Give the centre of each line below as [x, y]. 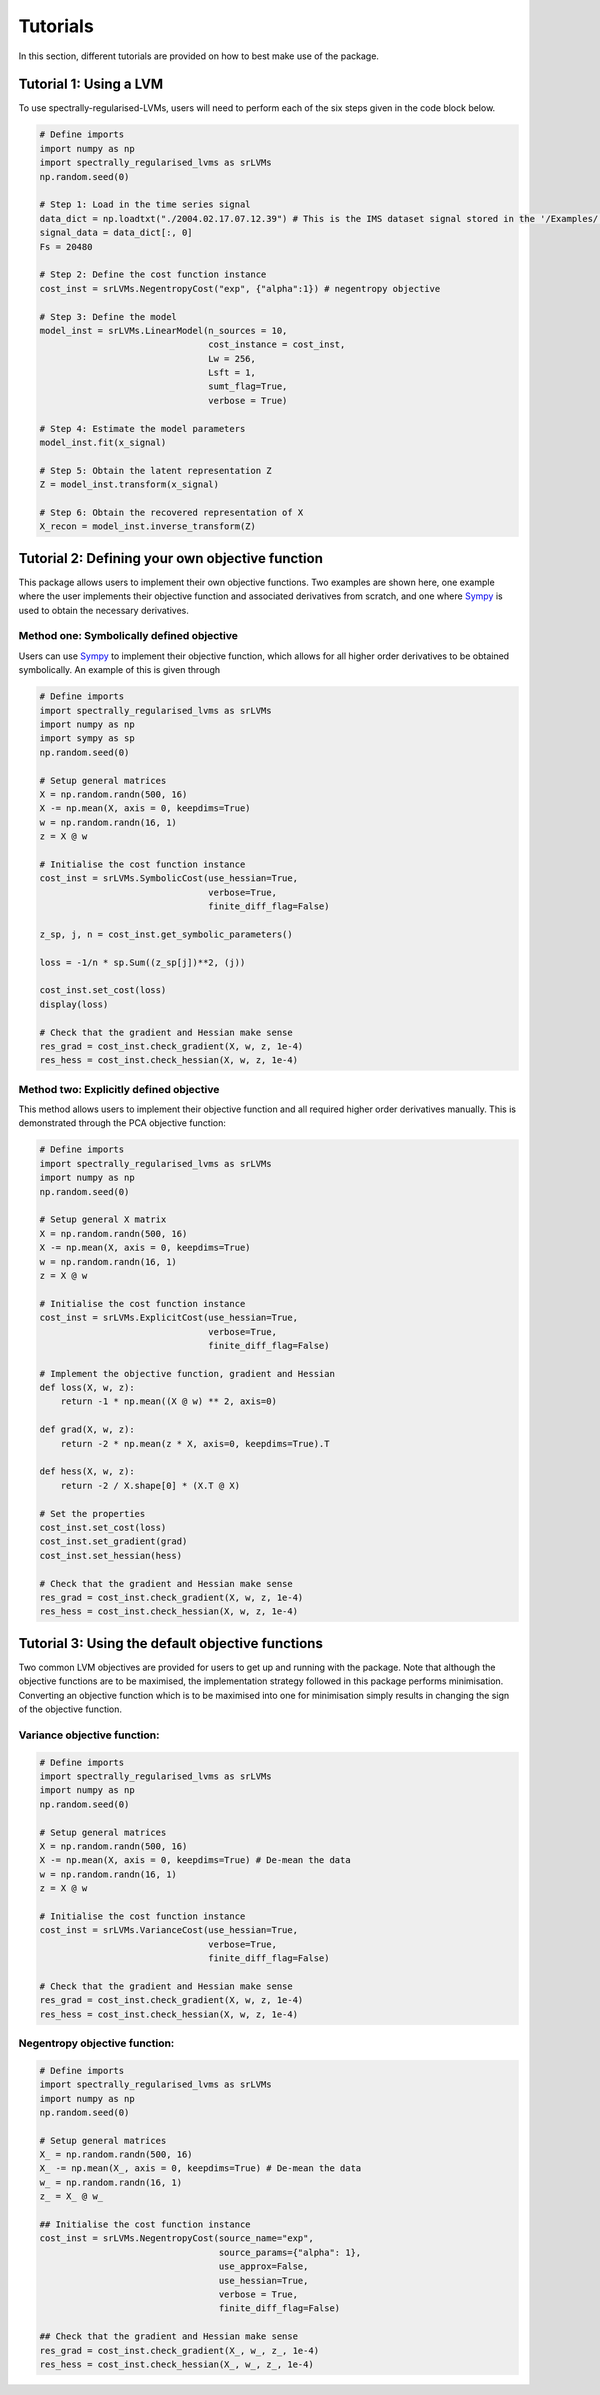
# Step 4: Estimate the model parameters [142, 428]
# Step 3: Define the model [108, 316]
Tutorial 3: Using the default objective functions [171, 1643]
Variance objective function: [89, 1735]
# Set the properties [92, 1513]
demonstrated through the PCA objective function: [122, 1123]
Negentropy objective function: [96, 2043]
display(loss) [74, 1004]
